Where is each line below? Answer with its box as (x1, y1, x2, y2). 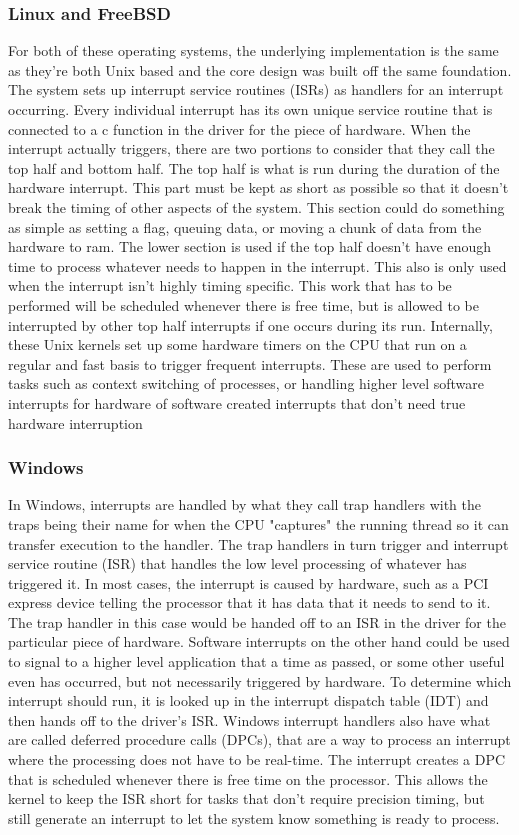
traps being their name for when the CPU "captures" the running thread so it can (8, 513, 509, 534)
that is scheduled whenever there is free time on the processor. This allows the (8, 768, 488, 789)
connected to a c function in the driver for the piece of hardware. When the (8, 118, 471, 139)
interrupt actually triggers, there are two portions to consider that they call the (8, 138, 495, 159)
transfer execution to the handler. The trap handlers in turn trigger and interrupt (8, 533, 509, 554)
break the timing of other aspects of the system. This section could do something (8, 196, 505, 217)
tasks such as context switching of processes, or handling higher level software (8, 373, 485, 394)
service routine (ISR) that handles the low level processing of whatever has (8, 553, 467, 574)
